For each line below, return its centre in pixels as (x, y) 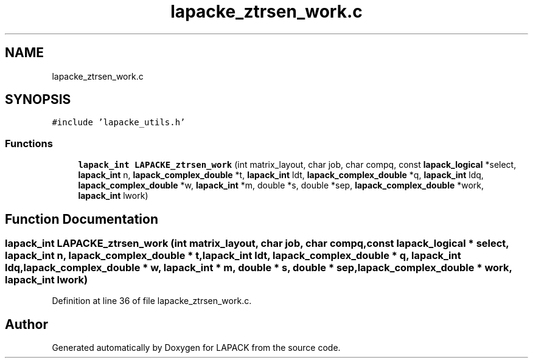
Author (26, 324)
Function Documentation (82, 219)
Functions (29, 143)
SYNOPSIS (38, 100)
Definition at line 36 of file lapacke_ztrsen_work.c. (152, 301)
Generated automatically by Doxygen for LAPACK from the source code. (196, 348)
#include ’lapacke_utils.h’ (119, 123)
